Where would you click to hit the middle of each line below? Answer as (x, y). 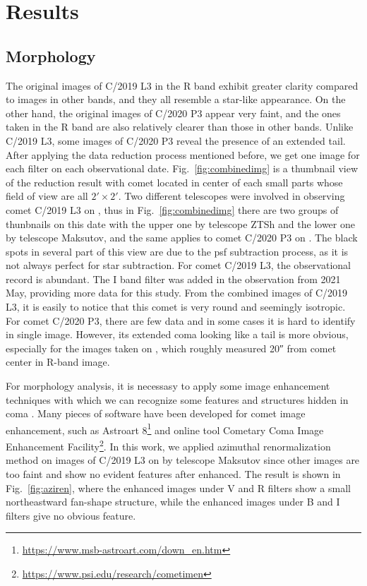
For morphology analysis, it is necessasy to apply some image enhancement (168, 386)
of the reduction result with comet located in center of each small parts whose (174, 182)
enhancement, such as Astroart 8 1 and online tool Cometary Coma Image (165, 429)
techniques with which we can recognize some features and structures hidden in (177, 399)
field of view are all (47, 196)
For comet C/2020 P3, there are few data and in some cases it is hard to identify (181, 320)
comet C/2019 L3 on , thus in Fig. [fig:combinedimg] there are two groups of (172, 209)
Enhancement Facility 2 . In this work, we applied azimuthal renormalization (168, 445)
